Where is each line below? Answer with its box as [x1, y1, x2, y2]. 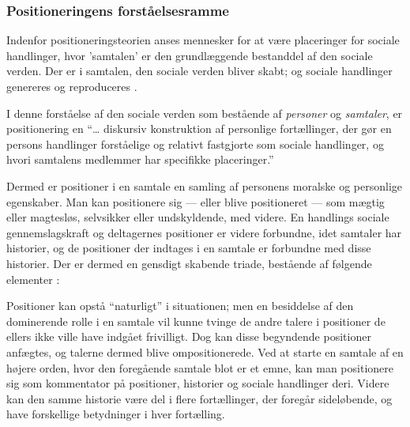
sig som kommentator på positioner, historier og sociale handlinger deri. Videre [6, 375, 389, 391]
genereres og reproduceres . [6, 78, 137, 94]
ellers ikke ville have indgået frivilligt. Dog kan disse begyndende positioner [6, 328, 371, 345]
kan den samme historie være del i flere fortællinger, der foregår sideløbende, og [6, 390, 393, 406]
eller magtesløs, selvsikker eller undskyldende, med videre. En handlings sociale [6, 209, 389, 225]
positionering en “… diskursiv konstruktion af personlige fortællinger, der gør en [6, 120, 392, 137]
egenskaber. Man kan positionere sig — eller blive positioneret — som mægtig [6, 193, 385, 210]
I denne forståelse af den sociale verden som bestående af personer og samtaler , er [6, 104, 403, 121]
